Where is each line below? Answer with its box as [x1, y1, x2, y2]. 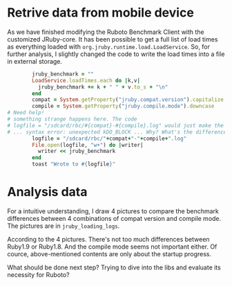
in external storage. [7, 57, 63, 65]
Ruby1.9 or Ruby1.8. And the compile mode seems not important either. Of [7, 242, 217, 251]
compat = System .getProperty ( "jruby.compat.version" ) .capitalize [32, 96, 224, 103]
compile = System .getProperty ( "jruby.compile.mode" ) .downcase [32, 102, 215, 110]
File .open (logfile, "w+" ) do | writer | [32, 141, 144, 148]
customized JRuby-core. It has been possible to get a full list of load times [7, 35, 218, 43]
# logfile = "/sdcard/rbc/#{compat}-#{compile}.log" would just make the [7, 122, 224, 129]
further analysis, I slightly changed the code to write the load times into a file [7, 50, 225, 58]
